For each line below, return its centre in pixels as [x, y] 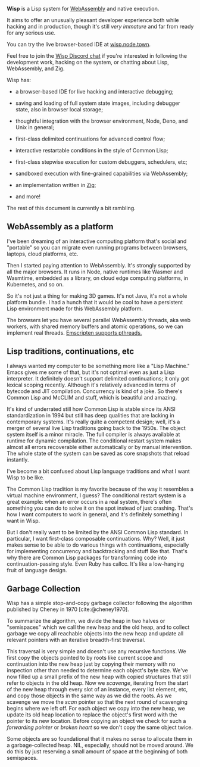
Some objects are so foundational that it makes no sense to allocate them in [100, 739]
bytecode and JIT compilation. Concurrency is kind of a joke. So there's [95, 391]
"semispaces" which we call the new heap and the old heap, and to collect [98, 627]
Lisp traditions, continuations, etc [71, 352]
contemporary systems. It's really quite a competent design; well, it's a [93, 422]
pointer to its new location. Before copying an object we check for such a [96, 721]
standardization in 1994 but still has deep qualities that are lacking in [90, 415]
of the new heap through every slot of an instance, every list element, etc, [97, 690]
